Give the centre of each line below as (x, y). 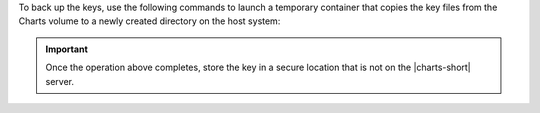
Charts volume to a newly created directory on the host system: (149, 21)
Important (67, 49)
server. (60, 81)
